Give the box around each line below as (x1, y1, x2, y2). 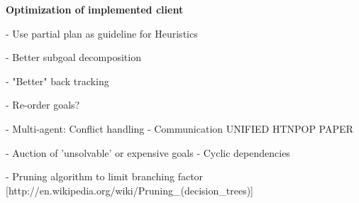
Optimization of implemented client (6, 2, 184, 16)
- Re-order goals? (6, 97, 80, 112)
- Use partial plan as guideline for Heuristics (6, 26, 198, 40)
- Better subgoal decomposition (6, 50, 141, 65)
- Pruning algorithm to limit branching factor (6, 169, 204, 184)
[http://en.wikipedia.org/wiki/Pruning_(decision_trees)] (6, 182, 253, 197)
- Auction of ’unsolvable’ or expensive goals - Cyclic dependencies (6, 145, 290, 160)
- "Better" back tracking (6, 73, 109, 88)
